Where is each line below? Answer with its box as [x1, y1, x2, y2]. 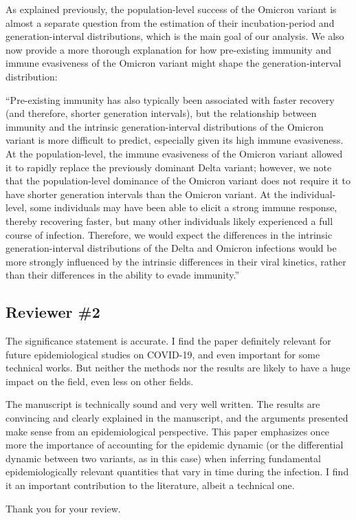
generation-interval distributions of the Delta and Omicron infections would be [5, 241, 337, 255]
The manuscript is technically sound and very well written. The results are [5, 397, 320, 411]
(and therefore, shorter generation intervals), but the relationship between [5, 106, 317, 120]
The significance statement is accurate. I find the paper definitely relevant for [5, 334, 331, 348]
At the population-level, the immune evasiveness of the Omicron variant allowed [5, 146, 343, 160]
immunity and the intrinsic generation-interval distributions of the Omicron [5, 119, 324, 133]
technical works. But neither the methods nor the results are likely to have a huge [5, 360, 351, 375]
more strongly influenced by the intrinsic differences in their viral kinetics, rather [5, 254, 346, 268]
